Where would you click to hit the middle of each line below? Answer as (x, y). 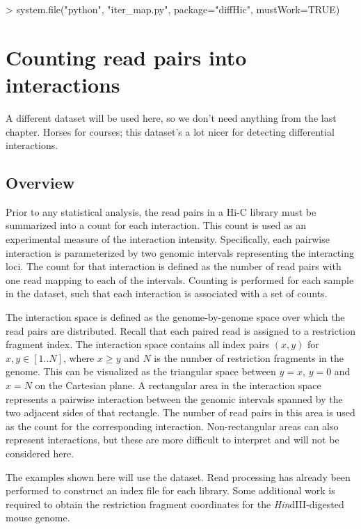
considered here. (40, 453)
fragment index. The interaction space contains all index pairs (138, 344)
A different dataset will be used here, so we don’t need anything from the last (171, 117)
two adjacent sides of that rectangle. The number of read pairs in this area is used (180, 412)
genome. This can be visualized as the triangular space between (141, 371)
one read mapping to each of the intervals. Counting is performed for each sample (180, 279)
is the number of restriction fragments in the (249, 357)
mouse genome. (38, 518)
